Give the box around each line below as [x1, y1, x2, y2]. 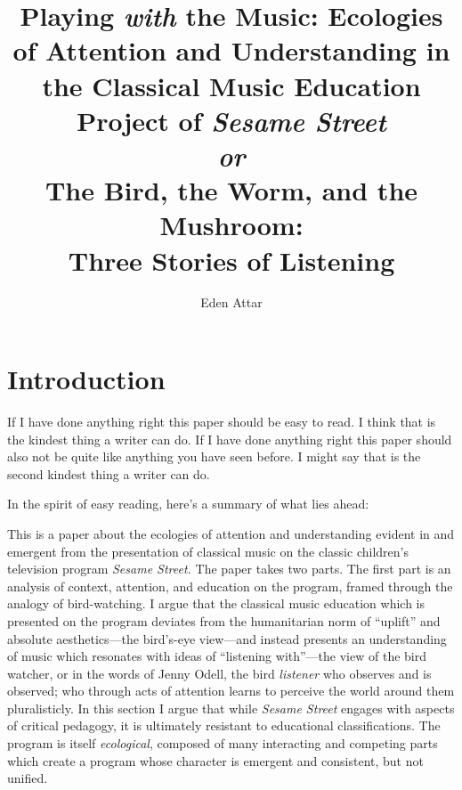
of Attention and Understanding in [12, 32, 450, 69]
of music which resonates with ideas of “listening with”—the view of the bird [7, 647, 427, 665]
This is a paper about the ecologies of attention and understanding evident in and [7, 524, 455, 542]
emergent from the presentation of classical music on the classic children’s [7, 542, 409, 560]
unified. [7, 769, 48, 787]
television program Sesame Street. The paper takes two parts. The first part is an [7, 559, 451, 578]
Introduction [7, 361, 166, 397]
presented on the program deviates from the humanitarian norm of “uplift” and [7, 611, 441, 630]
